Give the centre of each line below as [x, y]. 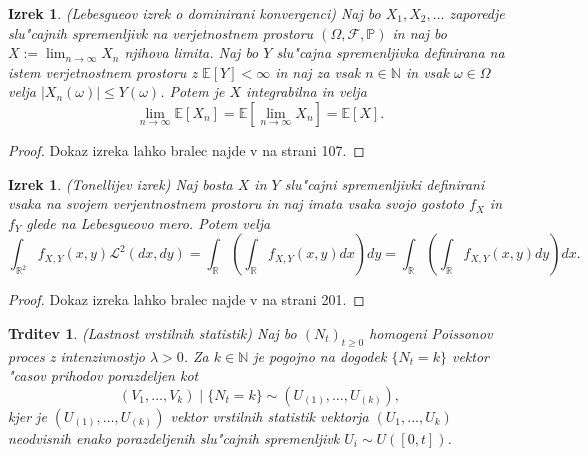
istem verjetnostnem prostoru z [103, 71]
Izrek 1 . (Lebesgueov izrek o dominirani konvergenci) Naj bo [194, 13]
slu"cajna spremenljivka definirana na [390, 52]
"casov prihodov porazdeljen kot [103, 375]
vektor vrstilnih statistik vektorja [269, 415]
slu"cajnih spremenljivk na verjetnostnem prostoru [161, 32]
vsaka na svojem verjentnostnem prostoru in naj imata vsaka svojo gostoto [236, 203]
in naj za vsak [318, 71]
